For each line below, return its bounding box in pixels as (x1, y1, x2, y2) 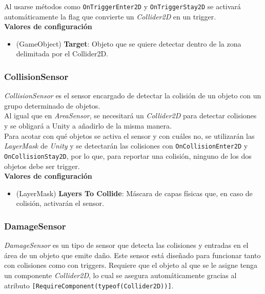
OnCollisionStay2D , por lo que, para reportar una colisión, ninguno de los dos (4, 150, 252, 161)
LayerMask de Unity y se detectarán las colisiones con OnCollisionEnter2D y (4, 140, 248, 151)
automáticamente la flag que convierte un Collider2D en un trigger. (4, 11, 216, 22)
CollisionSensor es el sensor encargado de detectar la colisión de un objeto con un (4, 90, 261, 101)
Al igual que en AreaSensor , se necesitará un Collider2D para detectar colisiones (4, 110, 257, 121)
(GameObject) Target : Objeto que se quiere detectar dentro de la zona (16, 38, 241, 49)
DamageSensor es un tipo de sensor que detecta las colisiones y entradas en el (4, 240, 249, 250)
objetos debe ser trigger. (4, 160, 80, 171)
